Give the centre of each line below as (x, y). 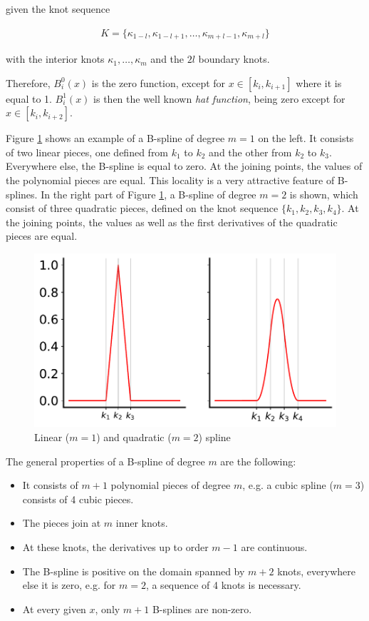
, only (108, 609)
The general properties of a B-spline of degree (105, 461)
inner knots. (142, 523)
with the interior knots (55, 59)
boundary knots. (234, 59)
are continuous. (274, 546)
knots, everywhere (316, 571)
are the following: (258, 461)
